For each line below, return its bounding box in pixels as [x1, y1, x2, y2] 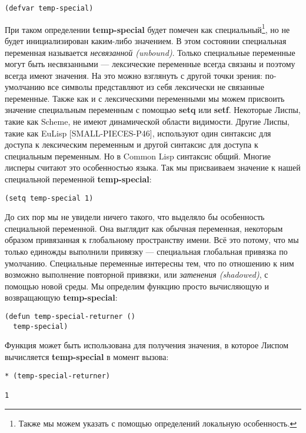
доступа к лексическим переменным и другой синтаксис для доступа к [5, 138, 258, 151]
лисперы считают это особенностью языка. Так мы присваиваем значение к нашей [5, 161, 301, 174]
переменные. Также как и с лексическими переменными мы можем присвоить [5, 92, 285, 104]
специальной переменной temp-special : [5, 173, 152, 185]
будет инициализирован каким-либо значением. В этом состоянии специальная [5, 34, 287, 46]
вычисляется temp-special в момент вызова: [5, 350, 169, 362]
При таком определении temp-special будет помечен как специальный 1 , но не [5, 21, 290, 35]
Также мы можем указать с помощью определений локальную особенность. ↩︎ [18, 417, 297, 429]
